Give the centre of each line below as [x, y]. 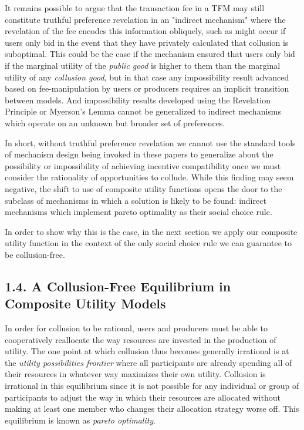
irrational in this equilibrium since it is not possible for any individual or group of [152, 386]
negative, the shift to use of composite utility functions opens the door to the [143, 188]
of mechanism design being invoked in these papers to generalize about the [139, 154]
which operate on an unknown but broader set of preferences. [115, 122]
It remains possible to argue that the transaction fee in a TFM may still [135, 8]
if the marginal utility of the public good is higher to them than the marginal [143, 65]
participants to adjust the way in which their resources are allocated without [143, 397]
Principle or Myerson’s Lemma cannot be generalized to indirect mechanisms [143, 111]
